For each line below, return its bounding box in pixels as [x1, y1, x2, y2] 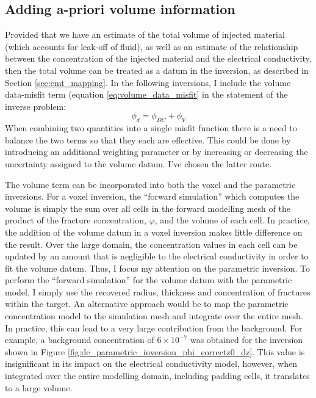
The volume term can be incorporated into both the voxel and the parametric [5, 178, 296, 190]
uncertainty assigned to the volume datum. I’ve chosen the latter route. [5, 157, 272, 170]
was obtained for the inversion [190, 333, 303, 346]
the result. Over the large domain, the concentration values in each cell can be [5, 237, 298, 250]
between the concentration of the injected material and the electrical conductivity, [5, 52, 312, 65]
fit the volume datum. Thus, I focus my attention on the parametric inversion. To [5, 261, 311, 274]
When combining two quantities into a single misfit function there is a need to [5, 121, 297, 134]
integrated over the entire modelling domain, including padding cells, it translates [5, 369, 310, 382]
